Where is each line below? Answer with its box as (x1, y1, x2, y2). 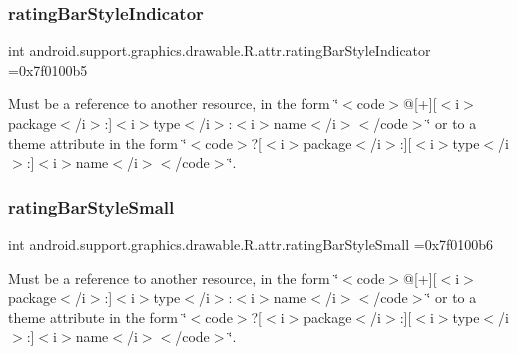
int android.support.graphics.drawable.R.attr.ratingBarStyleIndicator (8, 40, 431, 61)
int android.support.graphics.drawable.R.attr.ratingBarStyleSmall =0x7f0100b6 (8, 234, 494, 254)
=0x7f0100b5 (8, 59, 88, 80)
